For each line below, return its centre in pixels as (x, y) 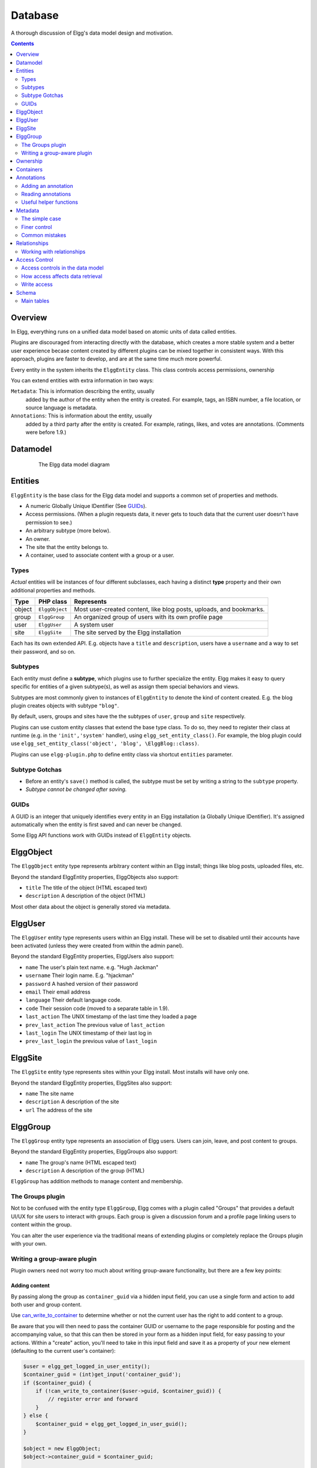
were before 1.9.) (46, 432)
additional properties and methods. (53, 590)
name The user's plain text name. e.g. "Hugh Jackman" (92, 967)
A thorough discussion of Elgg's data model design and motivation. (92, 33)
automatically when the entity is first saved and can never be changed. (97, 824)
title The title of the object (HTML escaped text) (86, 888)
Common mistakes (44, 235)
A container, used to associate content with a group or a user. (100, 555)
